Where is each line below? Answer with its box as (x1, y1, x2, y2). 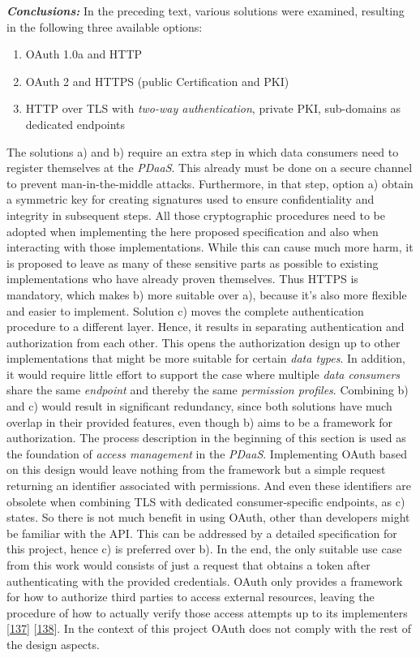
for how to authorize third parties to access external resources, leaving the (6, 588, 375, 605)
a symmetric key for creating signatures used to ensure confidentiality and (6, 191, 375, 208)
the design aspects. (6, 635, 100, 652)
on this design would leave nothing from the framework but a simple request (6, 461, 386, 478)
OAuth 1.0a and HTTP (25, 45, 143, 62)
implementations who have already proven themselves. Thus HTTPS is (6, 270, 358, 287)
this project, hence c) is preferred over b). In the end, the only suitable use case (6, 540, 402, 557)
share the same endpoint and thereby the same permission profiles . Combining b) (6, 381, 409, 398)
